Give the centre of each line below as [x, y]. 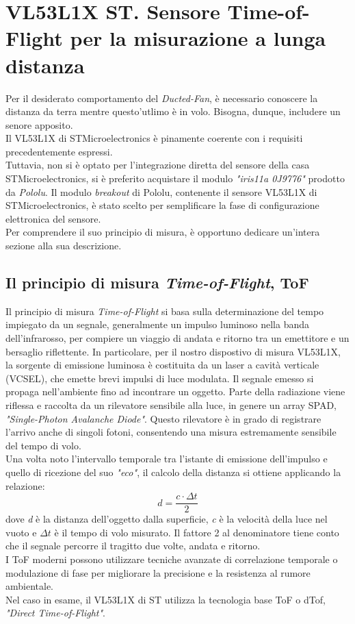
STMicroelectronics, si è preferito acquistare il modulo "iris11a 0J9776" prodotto [175, 178]
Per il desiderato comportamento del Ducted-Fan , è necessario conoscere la [162, 98]
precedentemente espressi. [59, 151]
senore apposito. [39, 124]
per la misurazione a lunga [198, 38]
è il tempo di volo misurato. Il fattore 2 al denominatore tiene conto [197, 532]
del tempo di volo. [43, 445]
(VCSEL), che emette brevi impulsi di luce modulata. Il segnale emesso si [160, 378]
